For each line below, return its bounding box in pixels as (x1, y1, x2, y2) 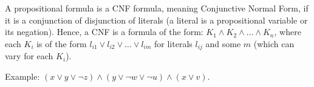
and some (205, 37, 241, 50)
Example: (5, 69, 40, 82)
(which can (253, 37, 295, 50)
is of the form (36, 37, 87, 50)
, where (274, 25, 301, 38)
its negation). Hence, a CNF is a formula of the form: (5, 25, 203, 38)
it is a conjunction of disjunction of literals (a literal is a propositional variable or (5, 13, 308, 26)
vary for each (5, 50, 53, 62)
